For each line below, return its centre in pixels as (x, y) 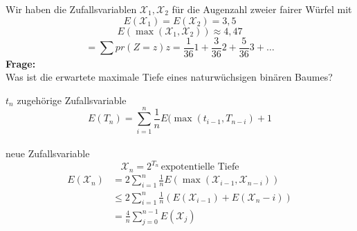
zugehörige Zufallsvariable (72, 100)
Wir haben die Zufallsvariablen (71, 9)
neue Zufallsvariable (48, 153)
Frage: (21, 63)
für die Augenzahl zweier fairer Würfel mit (262, 9)
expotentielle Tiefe (200, 167)
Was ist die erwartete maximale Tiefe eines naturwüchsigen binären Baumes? (169, 77)
